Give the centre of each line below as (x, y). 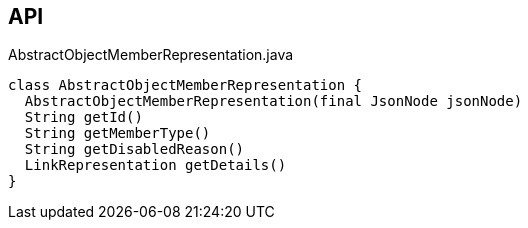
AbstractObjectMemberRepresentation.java (151, 55)
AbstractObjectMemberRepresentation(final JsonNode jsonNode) (273, 101)
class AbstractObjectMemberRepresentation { (185, 85)
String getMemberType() (117, 133)
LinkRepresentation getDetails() (155, 165)
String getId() (83, 117)
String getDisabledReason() (134, 149)
